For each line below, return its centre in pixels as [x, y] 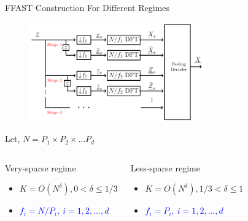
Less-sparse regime [165, 167]
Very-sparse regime [41, 167]
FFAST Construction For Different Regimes [87, 7]
